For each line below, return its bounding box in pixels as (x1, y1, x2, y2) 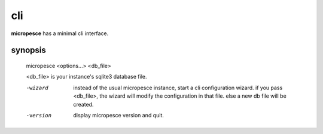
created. (73, 101, 94, 108)
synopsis (11, 45, 46, 55)
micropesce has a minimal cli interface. (11, 30, 109, 37)
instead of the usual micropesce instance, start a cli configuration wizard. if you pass (73, 84, 283, 91)
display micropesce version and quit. (73, 111, 164, 119)
